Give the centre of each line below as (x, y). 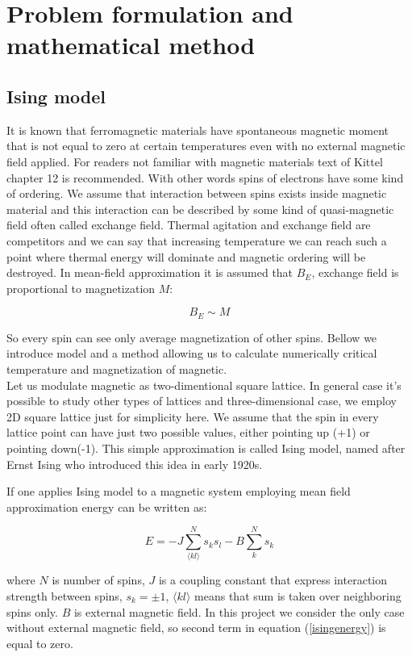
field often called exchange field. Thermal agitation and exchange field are (189, 225)
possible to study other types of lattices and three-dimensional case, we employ (202, 401)
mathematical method (131, 45)
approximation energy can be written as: (107, 506)
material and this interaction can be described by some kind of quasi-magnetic (200, 209)
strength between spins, (65, 596)
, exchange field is (355, 272)
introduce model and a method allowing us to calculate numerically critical (192, 353)
